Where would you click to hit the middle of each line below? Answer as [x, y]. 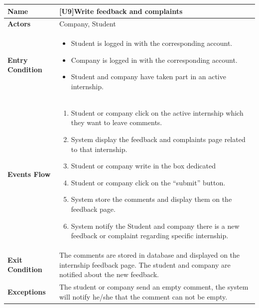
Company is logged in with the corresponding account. [154, 60]
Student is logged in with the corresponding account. [152, 43]
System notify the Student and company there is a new [155, 226]
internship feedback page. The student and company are [145, 264]
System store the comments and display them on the [151, 199]
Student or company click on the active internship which [157, 112]
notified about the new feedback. [109, 274]
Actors [19, 24]
